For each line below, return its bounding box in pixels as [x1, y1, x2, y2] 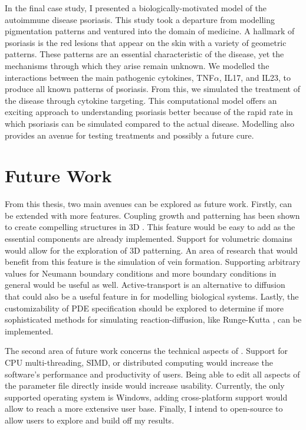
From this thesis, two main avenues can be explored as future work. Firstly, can [5, 198, 292, 210]
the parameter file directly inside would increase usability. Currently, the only [5, 379, 285, 392]
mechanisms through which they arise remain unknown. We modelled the [5, 59, 269, 71]
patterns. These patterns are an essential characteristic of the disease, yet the [5, 48, 284, 60]
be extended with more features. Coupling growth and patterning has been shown [5, 209, 300, 221]
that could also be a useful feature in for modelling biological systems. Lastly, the [5, 290, 299, 302]
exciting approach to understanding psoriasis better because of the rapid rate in [5, 106, 293, 118]
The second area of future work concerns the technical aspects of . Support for [5, 344, 288, 357]
